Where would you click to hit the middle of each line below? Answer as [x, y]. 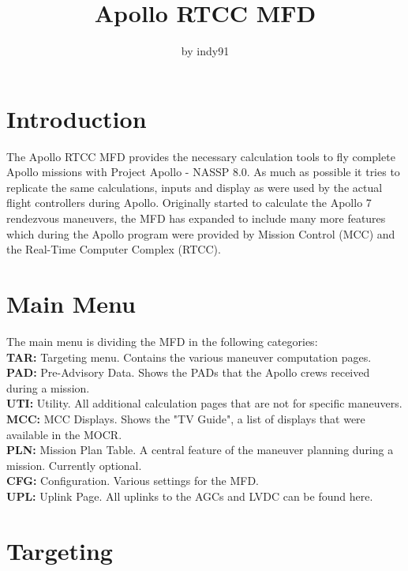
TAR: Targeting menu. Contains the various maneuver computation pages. [189, 357]
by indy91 [205, 51]
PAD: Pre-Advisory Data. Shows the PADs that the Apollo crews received [188, 372]
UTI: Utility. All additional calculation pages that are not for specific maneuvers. [204, 403]
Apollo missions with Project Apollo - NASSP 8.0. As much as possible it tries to [203, 172]
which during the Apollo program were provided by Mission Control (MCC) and [201, 233]
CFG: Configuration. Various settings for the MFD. [133, 481]
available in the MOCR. [64, 434]
